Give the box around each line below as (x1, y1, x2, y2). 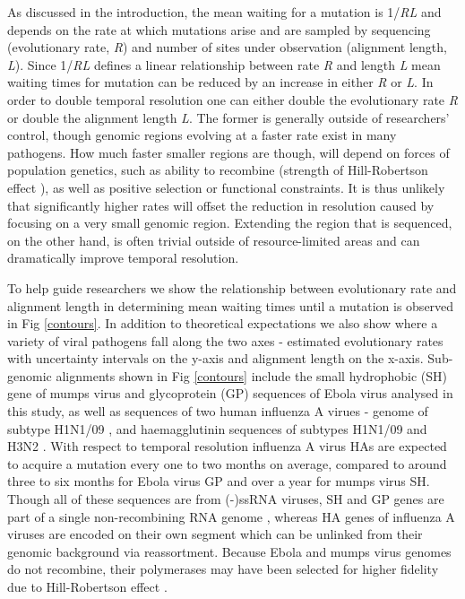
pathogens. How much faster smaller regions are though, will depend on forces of (7, 143, 450, 161)
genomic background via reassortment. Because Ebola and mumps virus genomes (7, 542, 452, 560)
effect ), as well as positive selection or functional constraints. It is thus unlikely (7, 178, 445, 196)
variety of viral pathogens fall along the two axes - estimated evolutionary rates (7, 331, 443, 350)
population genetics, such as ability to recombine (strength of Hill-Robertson (7, 161, 428, 179)
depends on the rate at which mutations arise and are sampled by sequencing (7, 20, 431, 39)
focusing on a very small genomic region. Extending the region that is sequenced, (7, 213, 452, 232)
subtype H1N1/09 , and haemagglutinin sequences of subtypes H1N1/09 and (7, 419, 427, 438)
